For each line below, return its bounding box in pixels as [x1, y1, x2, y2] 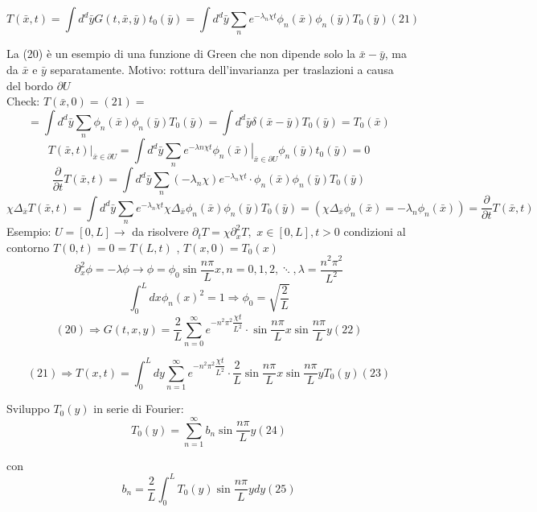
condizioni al [343, 223, 406, 240]
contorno [6, 238, 50, 255]
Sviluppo [6, 400, 50, 417]
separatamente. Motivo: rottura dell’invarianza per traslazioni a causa [50, 60, 394, 77]
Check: [6, 93, 40, 109]
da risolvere [132, 223, 189, 240]
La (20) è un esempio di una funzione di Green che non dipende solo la [6, 45, 356, 62]
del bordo [6, 76, 54, 93]
